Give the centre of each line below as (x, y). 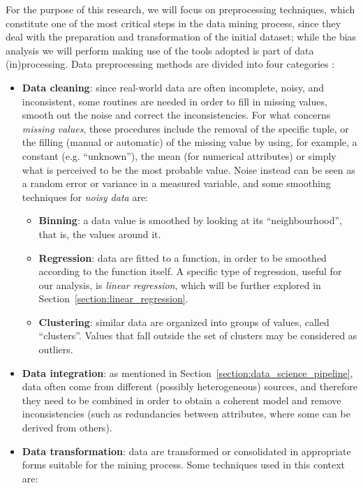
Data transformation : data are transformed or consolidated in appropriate (186, 451)
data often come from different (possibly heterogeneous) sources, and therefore (190, 386)
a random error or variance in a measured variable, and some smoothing (176, 183)
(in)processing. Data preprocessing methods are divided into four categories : (170, 64)
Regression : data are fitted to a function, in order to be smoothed (183, 257)
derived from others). (67, 428)
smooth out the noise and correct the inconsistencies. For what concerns (176, 115)
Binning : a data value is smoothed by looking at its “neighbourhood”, (190, 220)
